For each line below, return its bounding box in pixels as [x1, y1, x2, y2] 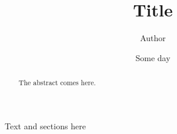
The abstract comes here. [18, 78, 96, 88]
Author [140, 32, 166, 44]
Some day [135, 51, 171, 63]
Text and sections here [5, 119, 86, 132]
